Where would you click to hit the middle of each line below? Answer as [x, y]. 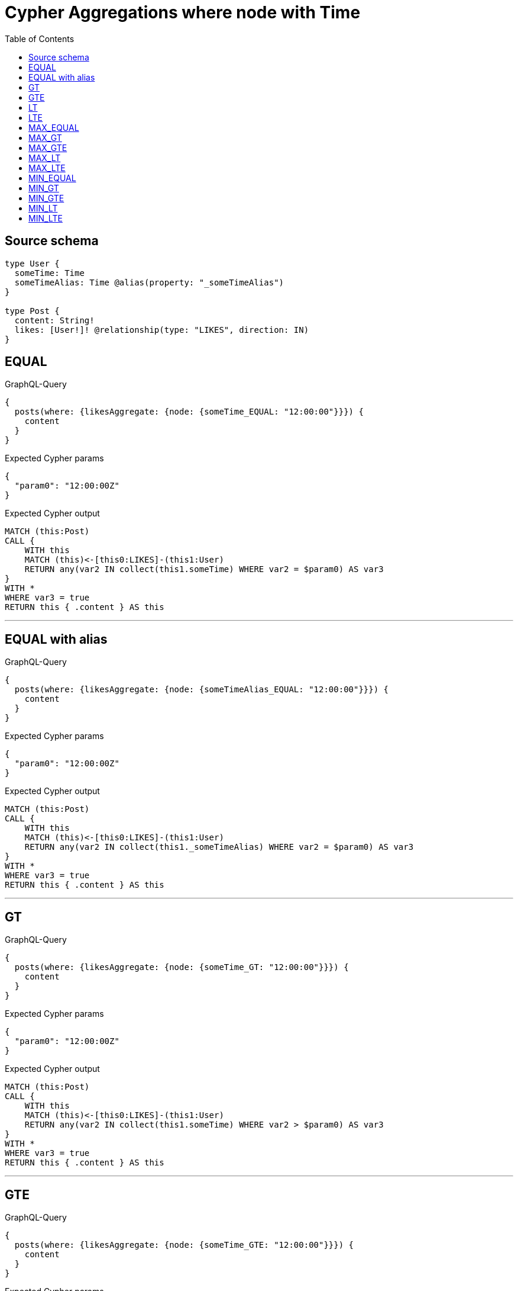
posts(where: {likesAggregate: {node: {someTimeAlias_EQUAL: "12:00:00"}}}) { [202, 690]
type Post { [32, 311]
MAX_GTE [48, 147]
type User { [32, 263]
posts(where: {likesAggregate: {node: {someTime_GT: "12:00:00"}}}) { [182, 967]
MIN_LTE [46, 218]
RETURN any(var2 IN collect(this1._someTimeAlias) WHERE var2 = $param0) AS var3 [219, 847]
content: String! [54, 320]
